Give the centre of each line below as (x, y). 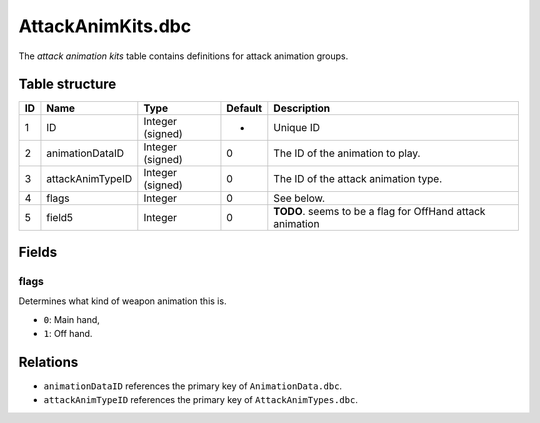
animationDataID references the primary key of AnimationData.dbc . (193, 386)
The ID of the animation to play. (347, 153)
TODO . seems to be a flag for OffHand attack (379, 212)
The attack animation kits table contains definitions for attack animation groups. (183, 56)
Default (244, 108)
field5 (60, 218)
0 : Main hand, (71, 319)
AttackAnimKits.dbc (105, 26)
